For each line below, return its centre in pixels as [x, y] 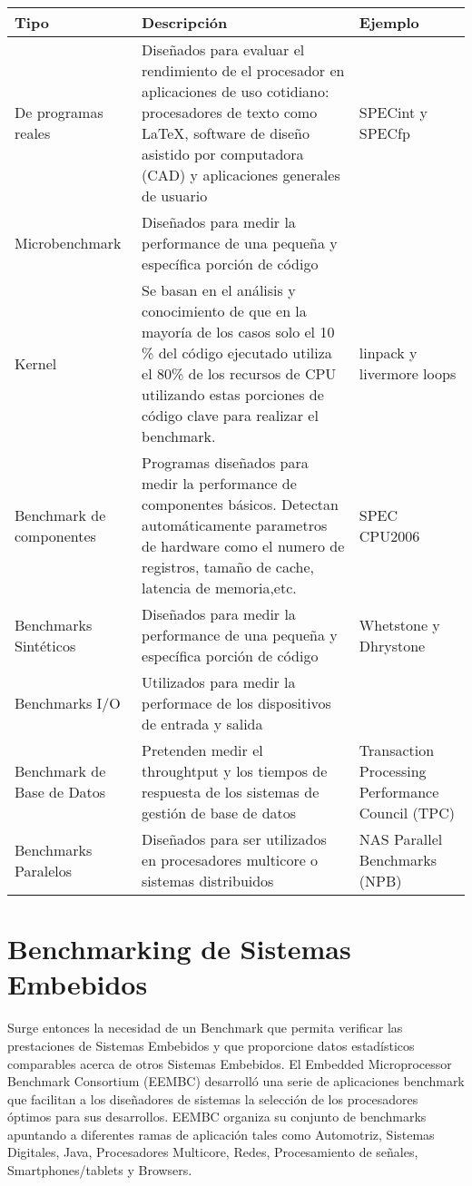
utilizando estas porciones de [233, 394]
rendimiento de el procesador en [243, 70]
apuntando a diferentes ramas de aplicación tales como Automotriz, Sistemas [221, 1134]
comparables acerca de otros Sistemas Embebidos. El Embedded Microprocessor [230, 1063]
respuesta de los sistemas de [231, 792]
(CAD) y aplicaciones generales [241, 175]
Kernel [36, 363]
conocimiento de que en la [224, 311]
